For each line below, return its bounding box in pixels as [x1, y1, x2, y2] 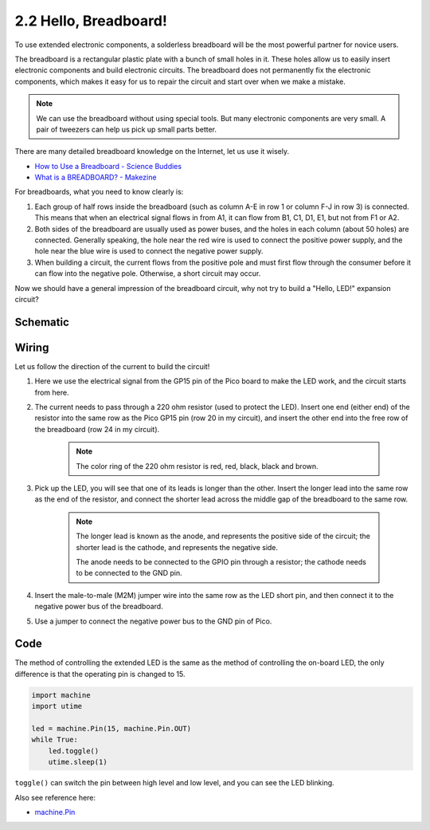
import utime [31, 702, 83, 711]
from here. [34, 387, 69, 397]
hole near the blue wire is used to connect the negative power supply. [34, 246, 264, 256]
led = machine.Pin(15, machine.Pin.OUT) [31, 724, 191, 733]
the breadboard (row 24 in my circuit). [34, 424, 160, 434]
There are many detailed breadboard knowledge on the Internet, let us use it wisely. [14, 147, 290, 156]
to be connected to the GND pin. [76, 568, 182, 578]
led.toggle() [48, 746, 100, 755]
